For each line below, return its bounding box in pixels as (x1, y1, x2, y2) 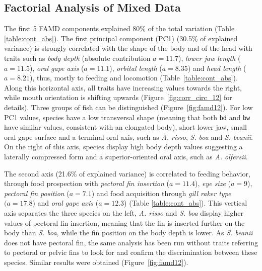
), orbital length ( (109, 62, 162, 73)
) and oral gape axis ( (32, 198, 99, 208)
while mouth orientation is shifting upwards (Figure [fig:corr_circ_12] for (4, 92, 232, 103)
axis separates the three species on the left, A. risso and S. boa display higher (4, 207, 243, 218)
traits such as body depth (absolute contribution (4, 52, 151, 63)
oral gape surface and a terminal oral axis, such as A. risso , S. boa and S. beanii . (4, 131, 253, 142)
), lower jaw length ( (178, 52, 241, 63)
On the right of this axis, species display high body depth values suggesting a (4, 141, 243, 152)
